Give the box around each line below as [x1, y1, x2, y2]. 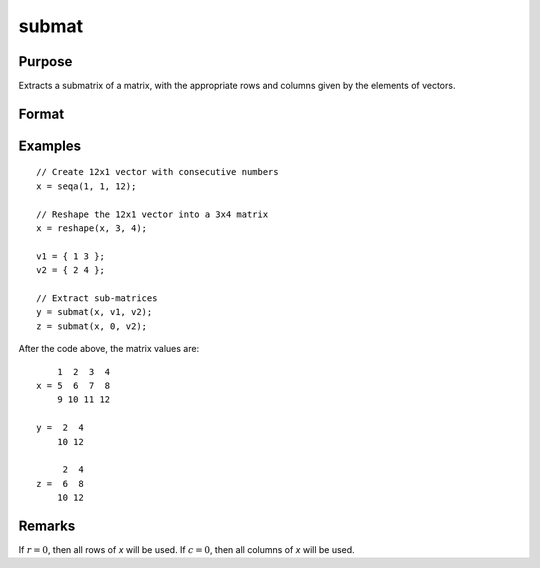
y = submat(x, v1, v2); [36, 306, 153, 318]
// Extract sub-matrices [36, 293, 158, 304]
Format [18, 105, 65, 122]
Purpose [18, 53, 73, 70]
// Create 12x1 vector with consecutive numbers [36, 166, 279, 178]
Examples [18, 137, 82, 154]
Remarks [18, 517, 76, 534]
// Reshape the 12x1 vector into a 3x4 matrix [36, 208, 269, 220]
